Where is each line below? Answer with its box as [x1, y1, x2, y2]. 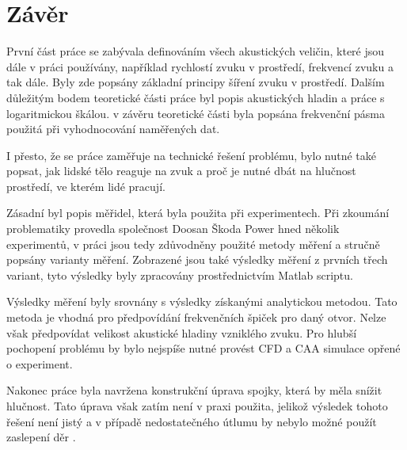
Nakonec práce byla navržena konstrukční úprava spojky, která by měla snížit [6, 382, 382, 399]
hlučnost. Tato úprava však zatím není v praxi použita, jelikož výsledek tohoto [6, 398, 388, 414]
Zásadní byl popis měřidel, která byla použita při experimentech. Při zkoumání [6, 204, 390, 221]
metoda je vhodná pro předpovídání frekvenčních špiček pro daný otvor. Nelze [6, 309, 386, 326]
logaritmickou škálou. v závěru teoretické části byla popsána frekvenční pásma [6, 105, 386, 121]
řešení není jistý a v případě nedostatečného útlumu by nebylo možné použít [6, 413, 377, 429]
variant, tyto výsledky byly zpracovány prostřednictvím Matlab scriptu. [6, 266, 353, 283]
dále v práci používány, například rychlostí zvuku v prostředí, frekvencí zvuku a [6, 58, 394, 74]
